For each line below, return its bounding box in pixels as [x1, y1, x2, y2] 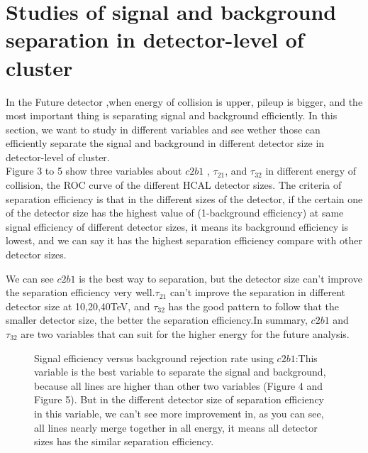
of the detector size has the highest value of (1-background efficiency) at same [6, 205, 344, 220]
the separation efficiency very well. [6, 285, 155, 300]
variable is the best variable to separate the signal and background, [34, 364, 326, 379]
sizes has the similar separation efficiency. [34, 434, 214, 449]
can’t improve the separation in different [169, 285, 346, 300]
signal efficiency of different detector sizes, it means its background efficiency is [6, 219, 349, 234]
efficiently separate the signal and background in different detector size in [6, 136, 325, 151]
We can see [6, 271, 54, 285]
